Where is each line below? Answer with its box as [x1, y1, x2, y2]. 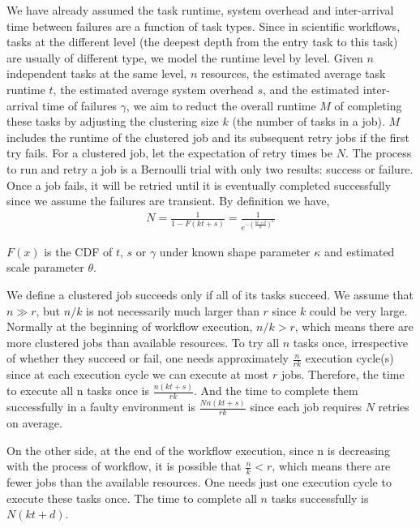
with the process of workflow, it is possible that [6, 457, 242, 474]
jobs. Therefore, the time [281, 366, 405, 383]
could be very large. [309, 302, 408, 319]
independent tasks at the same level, [6, 65, 187, 82]
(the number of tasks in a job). [232, 113, 385, 130]
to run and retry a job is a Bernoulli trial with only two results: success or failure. [6, 160, 414, 177]
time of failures [42, 97, 117, 114]
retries [378, 398, 409, 415]
